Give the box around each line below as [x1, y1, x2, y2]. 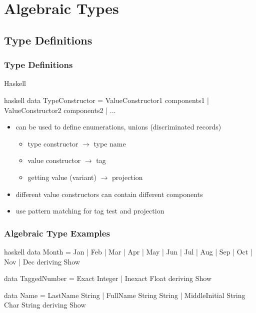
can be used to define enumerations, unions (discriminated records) [15, 121, 221, 132]
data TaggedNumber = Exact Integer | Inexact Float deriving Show [4, 273, 212, 283]
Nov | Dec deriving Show [4, 256, 80, 266]
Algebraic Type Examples [4, 226, 110, 239]
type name [93, 138, 126, 148]
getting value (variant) [27, 171, 96, 182]
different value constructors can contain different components [15, 188, 203, 199]
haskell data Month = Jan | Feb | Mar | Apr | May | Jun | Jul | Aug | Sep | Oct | [4, 246, 252, 256]
